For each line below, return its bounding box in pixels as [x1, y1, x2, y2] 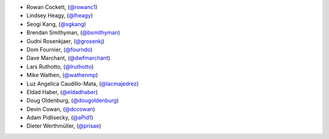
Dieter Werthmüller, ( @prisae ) [26, 122, 102, 130]
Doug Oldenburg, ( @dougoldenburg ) [26, 97, 119, 104]
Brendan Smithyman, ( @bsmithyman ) [26, 29, 121, 36]
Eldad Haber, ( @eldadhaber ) [26, 88, 98, 95]
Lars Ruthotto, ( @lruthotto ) [26, 63, 94, 70]
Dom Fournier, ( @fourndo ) [26, 46, 93, 53]
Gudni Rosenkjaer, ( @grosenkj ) [26, 37, 105, 45]
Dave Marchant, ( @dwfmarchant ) [26, 55, 111, 62]
